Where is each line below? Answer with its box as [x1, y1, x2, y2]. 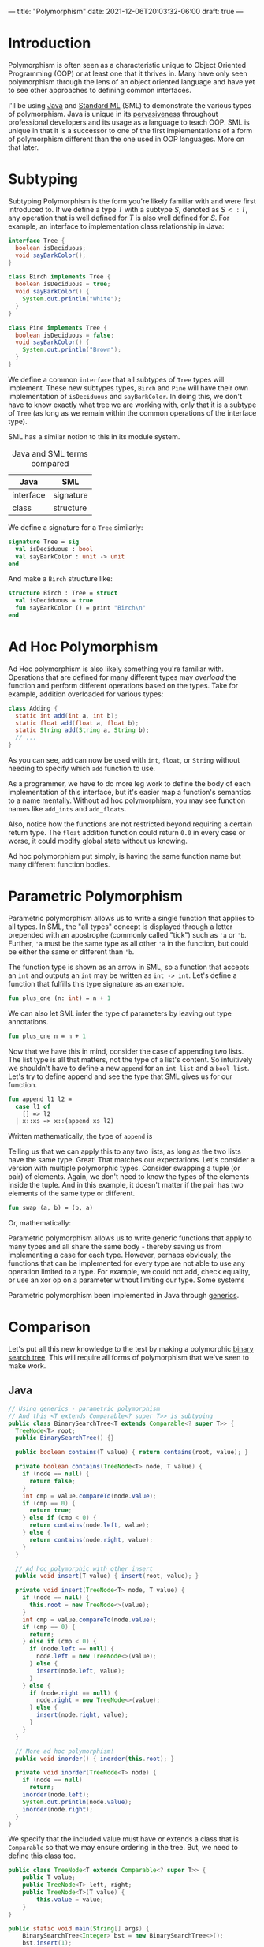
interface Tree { [8, 237, 65, 244]
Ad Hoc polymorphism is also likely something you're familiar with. [8, 664, 225, 673]
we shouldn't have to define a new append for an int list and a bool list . [8, 1063, 250, 1072]
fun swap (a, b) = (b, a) [8, 1204, 93, 1212]
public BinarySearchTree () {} [15, 1434, 114, 1442]
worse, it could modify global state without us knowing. [8, 836, 188, 846]
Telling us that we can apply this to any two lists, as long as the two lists [8, 1147, 242, 1156]
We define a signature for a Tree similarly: [8, 522, 143, 532]
